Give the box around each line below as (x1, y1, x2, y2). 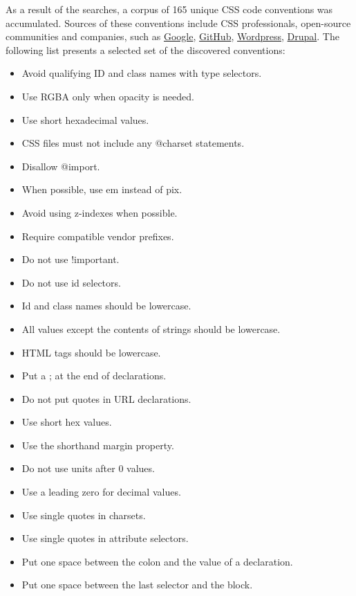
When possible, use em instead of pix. (21, 182, 182, 197)
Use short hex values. (21, 415, 112, 429)
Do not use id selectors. (21, 275, 121, 289)
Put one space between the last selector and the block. (21, 577, 253, 592)
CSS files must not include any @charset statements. (21, 136, 245, 150)
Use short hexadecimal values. (21, 112, 149, 127)
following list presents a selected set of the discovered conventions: (6, 42, 285, 57)
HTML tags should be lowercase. (21, 345, 161, 359)
